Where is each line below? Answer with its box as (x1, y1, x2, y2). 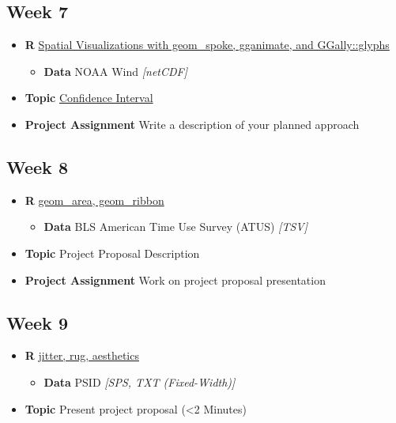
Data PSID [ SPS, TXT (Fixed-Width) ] (43, 373, 236, 390)
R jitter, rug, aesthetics (25, 347, 139, 364)
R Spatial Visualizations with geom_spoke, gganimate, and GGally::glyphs (25, 36, 390, 53)
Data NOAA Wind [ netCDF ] (43, 62, 188, 79)
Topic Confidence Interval (25, 89, 153, 106)
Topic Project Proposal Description (25, 244, 200, 261)
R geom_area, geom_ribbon (25, 191, 164, 208)
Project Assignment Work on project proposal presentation (25, 271, 326, 288)
